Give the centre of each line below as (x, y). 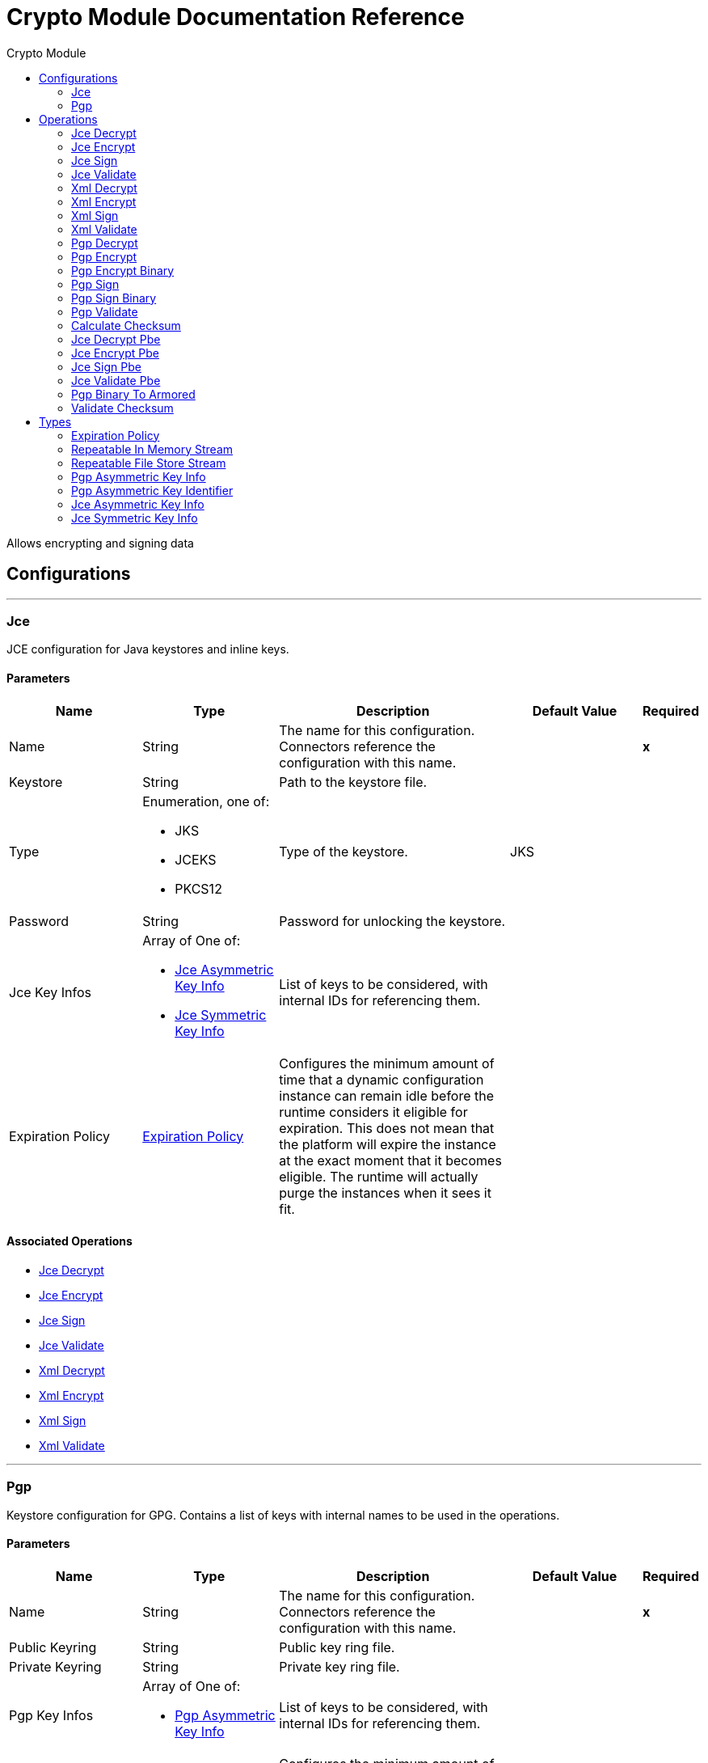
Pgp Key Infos (51, 1715)
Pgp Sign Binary (114, 298)
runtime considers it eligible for (373, 1112)
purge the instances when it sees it (385, 1192)
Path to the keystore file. (353, 782)
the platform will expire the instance (388, 1144)
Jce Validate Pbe (116, 380)
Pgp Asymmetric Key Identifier (152, 490)
